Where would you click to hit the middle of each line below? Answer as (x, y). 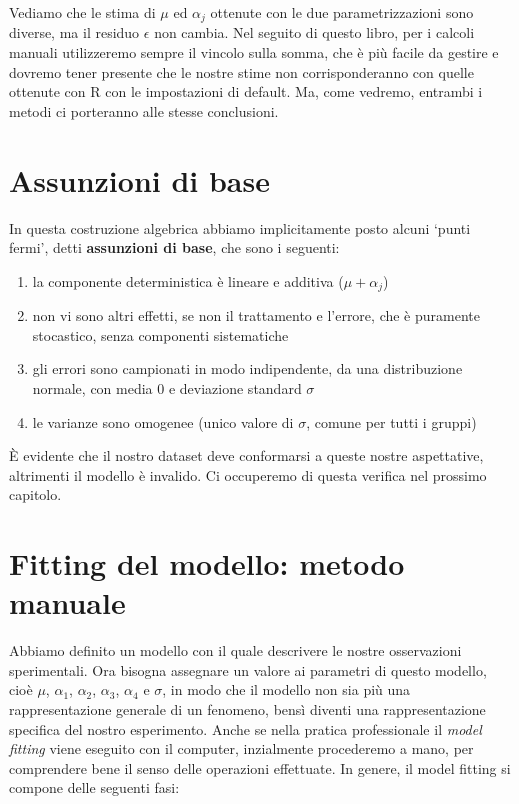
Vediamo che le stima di (82, 12)
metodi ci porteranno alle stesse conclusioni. (144, 110)
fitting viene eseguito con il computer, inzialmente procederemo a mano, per (241, 748)
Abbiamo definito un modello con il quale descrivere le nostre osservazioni (235, 650)
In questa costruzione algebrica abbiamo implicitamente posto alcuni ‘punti (240, 227)
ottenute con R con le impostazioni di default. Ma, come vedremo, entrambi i (246, 91)
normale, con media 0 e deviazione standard (167, 387)
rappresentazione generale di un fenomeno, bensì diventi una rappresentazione (247, 709)
